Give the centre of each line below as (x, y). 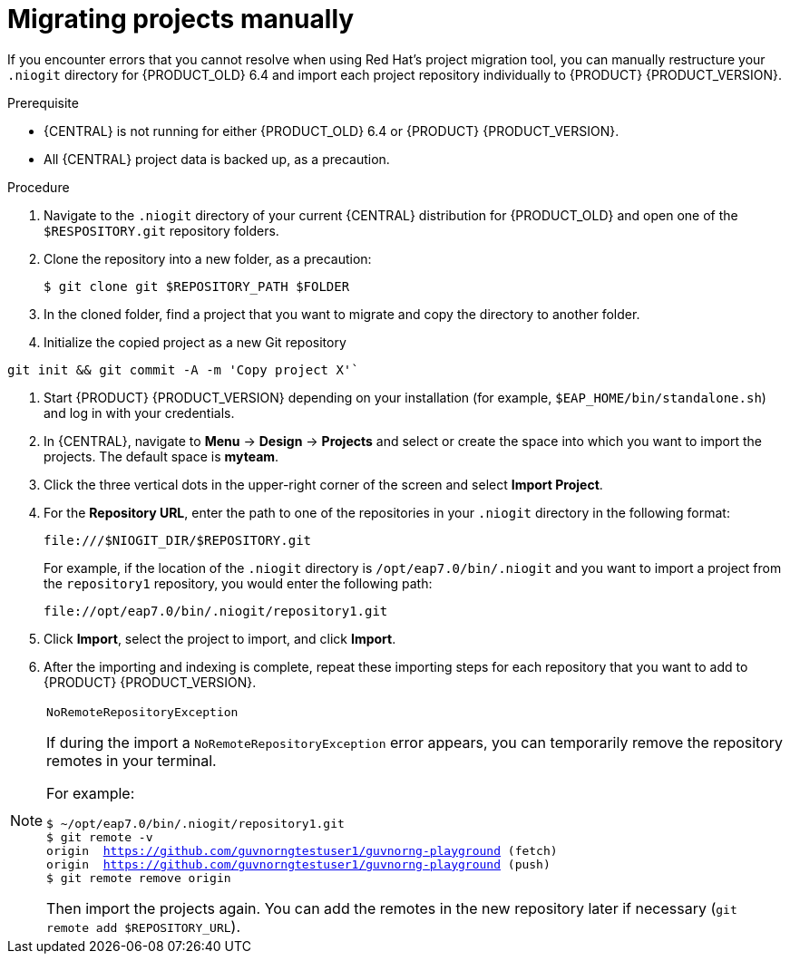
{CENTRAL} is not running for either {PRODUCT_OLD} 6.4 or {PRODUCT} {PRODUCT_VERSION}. (332, 131)
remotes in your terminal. (132, 760)
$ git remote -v (100, 837)
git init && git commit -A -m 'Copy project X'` (183, 369)
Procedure (39, 187)
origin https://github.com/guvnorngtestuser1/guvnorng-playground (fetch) (302, 850)
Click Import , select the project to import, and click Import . (220, 638)
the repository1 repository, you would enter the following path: (238, 583)
